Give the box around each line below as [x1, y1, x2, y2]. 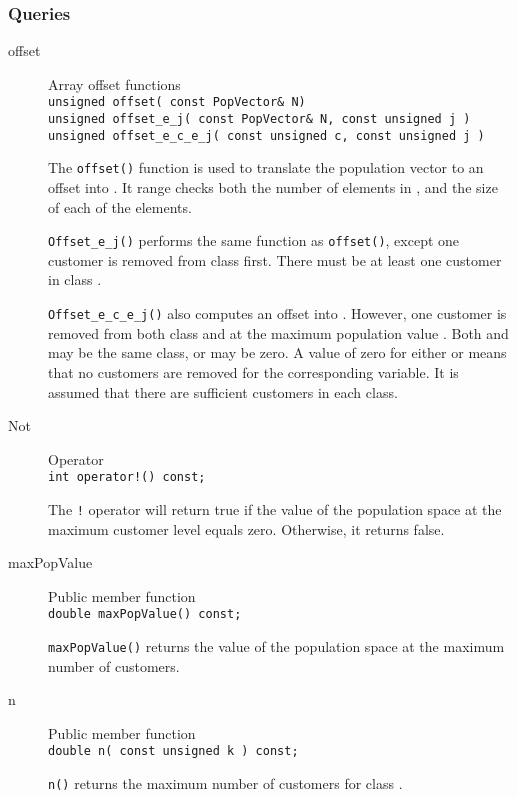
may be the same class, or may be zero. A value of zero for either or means [48, 342, 507, 363]
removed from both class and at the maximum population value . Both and [48, 322, 509, 343]
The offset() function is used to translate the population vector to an [48, 157, 484, 178]
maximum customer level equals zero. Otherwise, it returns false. [48, 518, 445, 539]
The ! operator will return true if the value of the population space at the [48, 498, 502, 519]
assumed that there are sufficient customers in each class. [48, 381, 398, 402]
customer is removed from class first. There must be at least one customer [48, 249, 502, 270]
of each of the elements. [48, 196, 192, 217]
